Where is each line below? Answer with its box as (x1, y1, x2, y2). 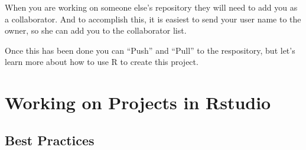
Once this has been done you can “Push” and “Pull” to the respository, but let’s (5, 44, 295, 56)
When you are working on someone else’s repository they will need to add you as (5, 1, 298, 13)
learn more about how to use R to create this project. (5, 56, 198, 68)
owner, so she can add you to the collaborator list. (5, 24, 187, 37)
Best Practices (5, 131, 95, 149)
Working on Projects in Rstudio (5, 90, 271, 115)
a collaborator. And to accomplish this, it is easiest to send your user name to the (5, 12, 301, 25)
